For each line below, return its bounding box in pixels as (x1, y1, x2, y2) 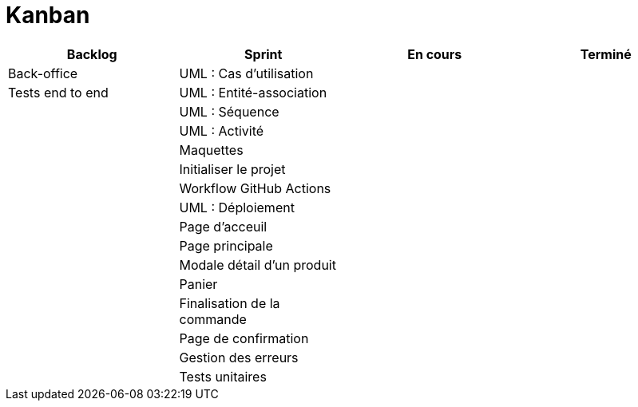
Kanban (6, 2, 90, 29)
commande (179, 310, 247, 327)
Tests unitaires (179, 368, 267, 385)
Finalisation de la (179, 294, 280, 311)
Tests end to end (8, 84, 109, 101)
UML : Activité (179, 122, 264, 139)
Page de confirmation (179, 330, 309, 346)
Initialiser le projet (179, 160, 286, 177)
